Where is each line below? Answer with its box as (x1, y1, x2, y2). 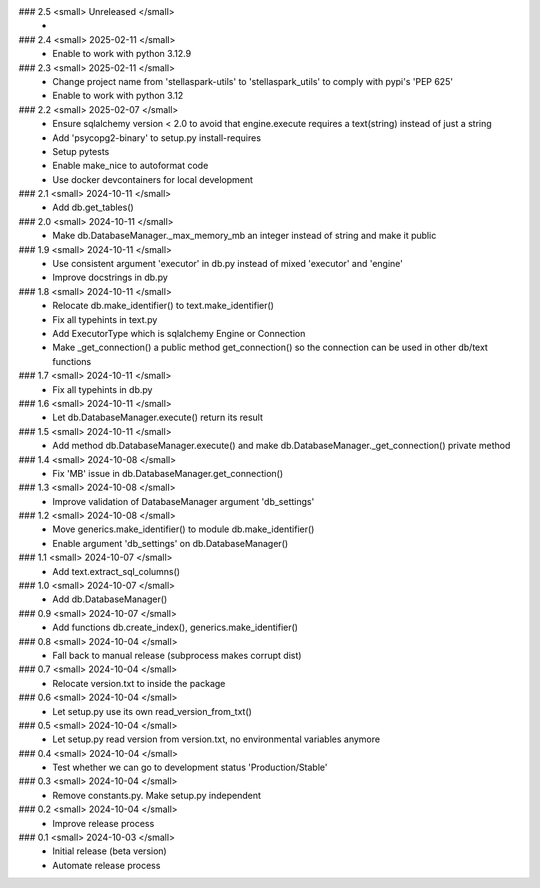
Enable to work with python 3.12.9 (52, 48, 192, 60)
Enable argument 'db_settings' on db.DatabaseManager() (52, 537, 289, 549)
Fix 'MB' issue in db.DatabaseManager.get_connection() (52, 467, 284, 479)
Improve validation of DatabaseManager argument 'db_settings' (52, 495, 315, 507)
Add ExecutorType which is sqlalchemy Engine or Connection (52, 327, 306, 339)
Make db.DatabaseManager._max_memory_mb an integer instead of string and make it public (52, 230, 437, 242)
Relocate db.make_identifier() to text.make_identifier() (52, 300, 275, 312)
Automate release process (52, 859, 161, 871)
